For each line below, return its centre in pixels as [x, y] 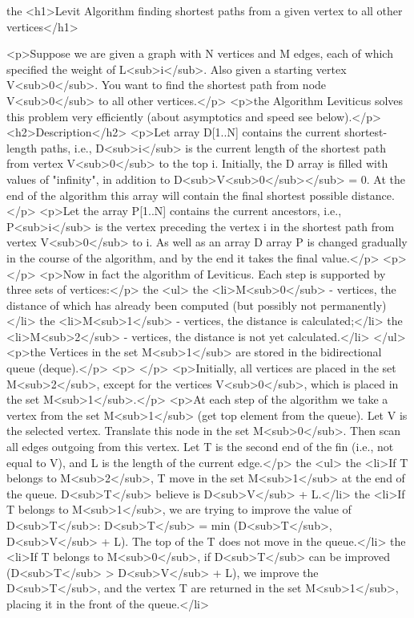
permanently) [354, 305]
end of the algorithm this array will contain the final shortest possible [177, 195]
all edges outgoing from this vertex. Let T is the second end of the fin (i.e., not [200, 447]
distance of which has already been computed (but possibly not [162, 305]
